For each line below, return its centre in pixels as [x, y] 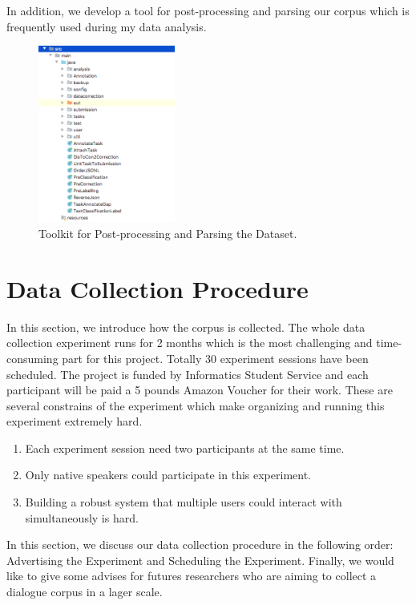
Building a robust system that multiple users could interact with [184, 502]
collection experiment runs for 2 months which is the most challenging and [190, 343]
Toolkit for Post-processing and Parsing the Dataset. [168, 233]
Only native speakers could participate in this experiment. [168, 475]
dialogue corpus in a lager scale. [85, 592]
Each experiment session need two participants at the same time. [185, 448]
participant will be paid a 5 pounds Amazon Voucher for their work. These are [200, 390]
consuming [32, 358]
